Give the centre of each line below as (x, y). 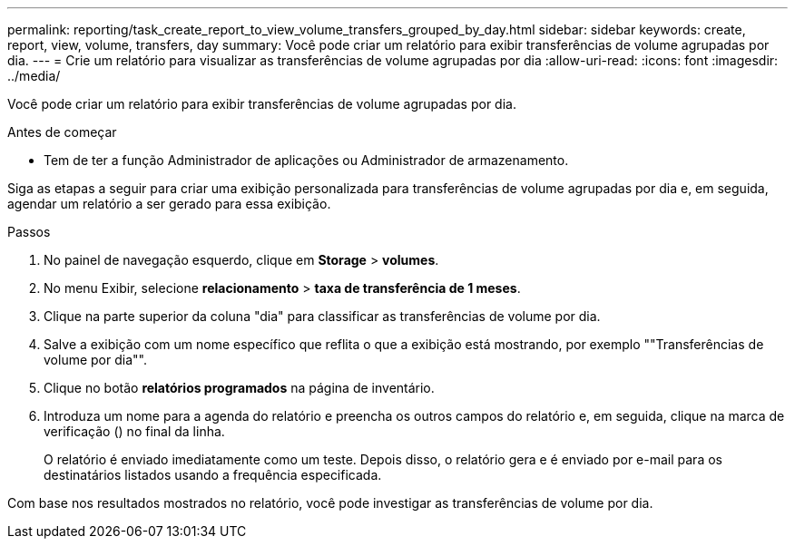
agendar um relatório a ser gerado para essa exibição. (169, 204)
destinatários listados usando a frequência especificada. (213, 475)
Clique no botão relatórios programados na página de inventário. (239, 388)
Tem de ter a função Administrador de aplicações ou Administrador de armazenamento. (306, 160)
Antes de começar (62, 132)
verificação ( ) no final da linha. (134, 431)
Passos (29, 232)
